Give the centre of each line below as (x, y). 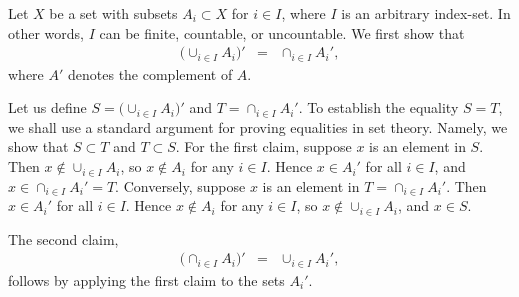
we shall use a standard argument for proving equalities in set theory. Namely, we (258, 126)
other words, (46, 32)
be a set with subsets (113, 13)
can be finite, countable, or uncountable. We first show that (282, 32)
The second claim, (63, 238)
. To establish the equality (378, 107)
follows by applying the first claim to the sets (146, 279)
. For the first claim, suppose (263, 146)
